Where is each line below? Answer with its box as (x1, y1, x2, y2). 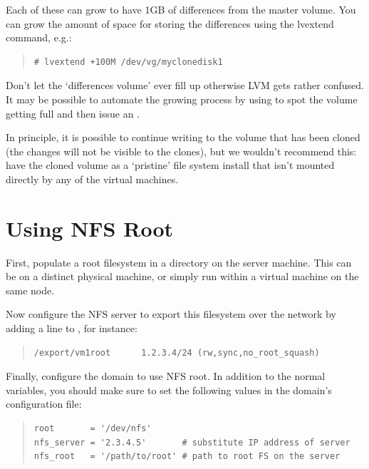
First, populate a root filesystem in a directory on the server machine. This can (6, 254, 352, 269)
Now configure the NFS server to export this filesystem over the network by (6, 306, 336, 321)
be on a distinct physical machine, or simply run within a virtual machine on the (6, 269, 359, 284)
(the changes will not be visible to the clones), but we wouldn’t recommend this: (6, 143, 357, 158)
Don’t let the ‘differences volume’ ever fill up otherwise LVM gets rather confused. (6, 78, 364, 93)
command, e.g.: (6, 30, 72, 45)
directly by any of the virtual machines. (6, 171, 179, 186)
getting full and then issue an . (6, 105, 140, 120)
